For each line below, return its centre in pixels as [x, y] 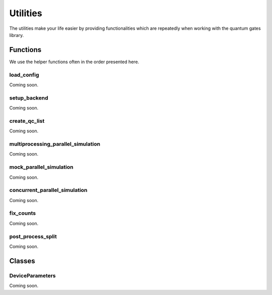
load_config [24, 75]
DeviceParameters [32, 275]
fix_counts [23, 213]
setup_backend [29, 97]
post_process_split [33, 236]
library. [17, 35]
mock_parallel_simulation [41, 167]
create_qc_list [27, 121]
